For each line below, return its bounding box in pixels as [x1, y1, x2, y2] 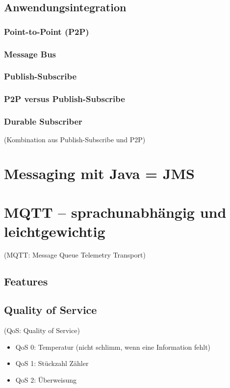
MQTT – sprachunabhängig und [4, 202, 227, 222]
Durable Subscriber [4, 115, 82, 128]
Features [4, 273, 48, 288]
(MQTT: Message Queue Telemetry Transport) [4, 249, 146, 259]
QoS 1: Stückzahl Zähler [15, 358, 89, 368]
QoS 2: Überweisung [15, 375, 77, 385]
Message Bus [4, 48, 56, 60]
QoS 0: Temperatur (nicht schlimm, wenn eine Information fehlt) [15, 341, 211, 352]
